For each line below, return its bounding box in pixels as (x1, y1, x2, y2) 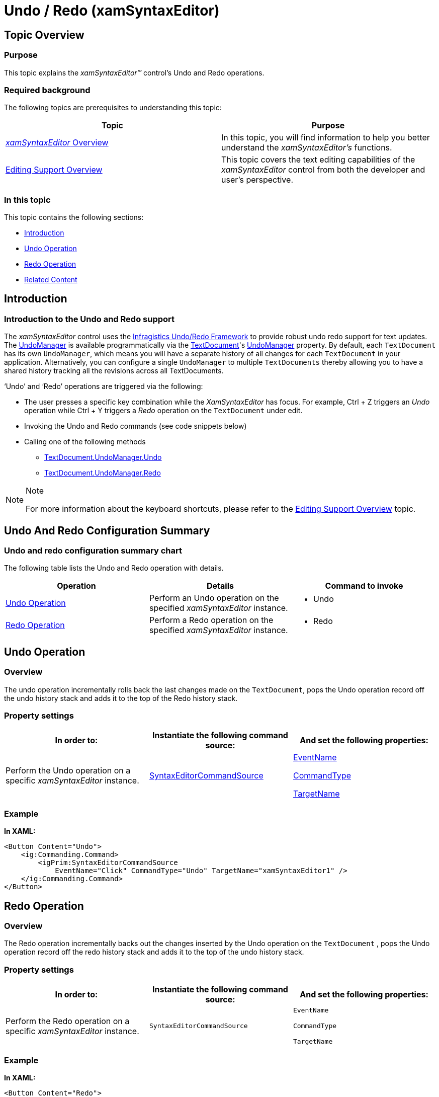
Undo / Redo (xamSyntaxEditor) (4, 2, 220, 19)
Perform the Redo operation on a (6, 1015, 130, 1026)
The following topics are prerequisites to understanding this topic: (4, 103, 222, 112)
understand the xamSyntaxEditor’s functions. (221, 142, 392, 153)
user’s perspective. (221, 175, 293, 185)
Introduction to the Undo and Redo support (4, 314, 175, 324)
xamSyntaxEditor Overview (6, 137, 109, 148)
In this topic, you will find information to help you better (221, 132, 430, 143)
